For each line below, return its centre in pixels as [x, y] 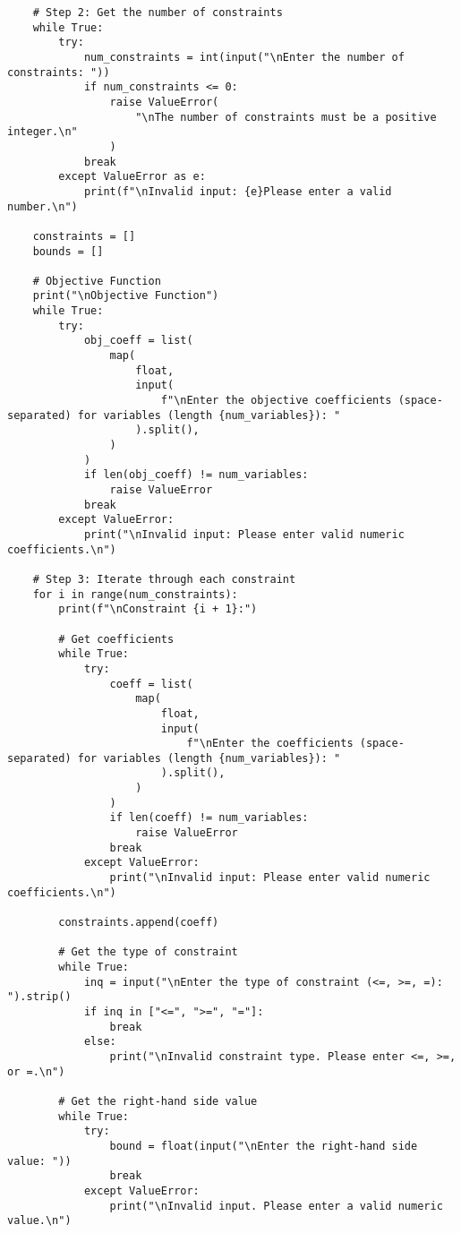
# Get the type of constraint [148, 952]
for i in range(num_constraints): [135, 594]
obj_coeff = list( [138, 341]
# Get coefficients [116, 639]
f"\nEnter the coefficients [270, 744]
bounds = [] [68, 251]
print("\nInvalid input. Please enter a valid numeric [276, 1206]
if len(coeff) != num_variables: [209, 818]
